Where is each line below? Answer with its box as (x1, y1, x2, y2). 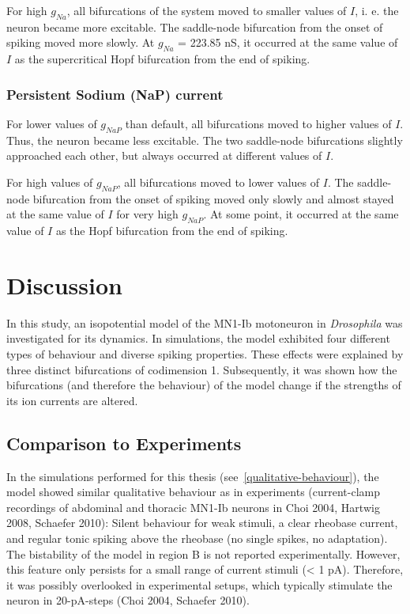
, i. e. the (355, 2, 399, 18)
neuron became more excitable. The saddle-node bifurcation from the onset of (6, 18, 383, 35)
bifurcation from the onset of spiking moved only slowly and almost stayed (32, 190, 394, 207)
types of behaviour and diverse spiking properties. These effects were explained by (6, 346, 404, 362)
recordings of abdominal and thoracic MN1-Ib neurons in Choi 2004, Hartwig (6, 498, 380, 515)
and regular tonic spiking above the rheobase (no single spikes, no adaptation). (6, 530, 388, 547)
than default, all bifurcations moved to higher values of (125, 116, 392, 131)
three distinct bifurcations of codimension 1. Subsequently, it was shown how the (6, 361, 397, 377)
